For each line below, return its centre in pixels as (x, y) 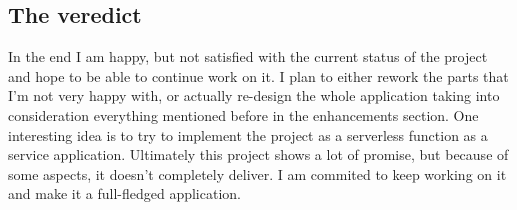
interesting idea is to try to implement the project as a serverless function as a (248, 134)
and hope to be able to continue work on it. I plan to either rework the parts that (258, 75)
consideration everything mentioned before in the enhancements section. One (243, 114)
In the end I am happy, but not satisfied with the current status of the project (248, 56)
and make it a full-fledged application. (124, 193)
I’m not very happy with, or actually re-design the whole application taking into (254, 95)
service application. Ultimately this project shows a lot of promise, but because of (258, 154)
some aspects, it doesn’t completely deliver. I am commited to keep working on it (257, 173)
